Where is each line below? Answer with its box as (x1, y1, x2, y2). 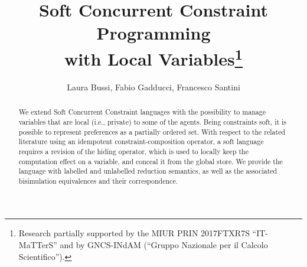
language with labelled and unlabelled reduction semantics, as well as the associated (18, 166, 277, 176)
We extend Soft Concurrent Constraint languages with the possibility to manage (18, 107, 266, 117)
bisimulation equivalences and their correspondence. (18, 175, 178, 185)
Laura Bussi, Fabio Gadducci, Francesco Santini (67, 80, 240, 93)
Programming (96, 21, 211, 45)
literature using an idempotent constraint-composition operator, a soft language (18, 136, 264, 146)
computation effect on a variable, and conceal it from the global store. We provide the (18, 156, 283, 166)
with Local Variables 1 (64, 44, 243, 70)
